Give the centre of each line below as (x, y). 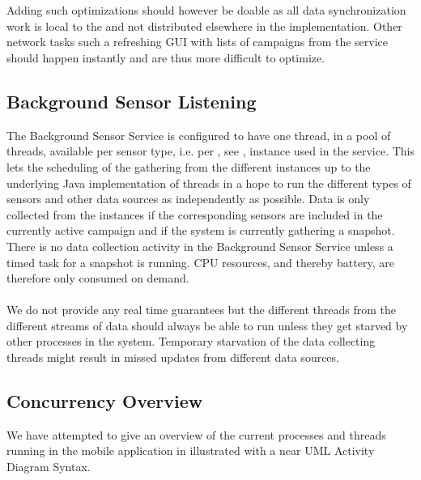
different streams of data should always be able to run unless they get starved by (207, 325)
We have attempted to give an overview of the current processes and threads (196, 434)
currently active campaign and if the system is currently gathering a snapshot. (201, 230)
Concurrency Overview (105, 401)
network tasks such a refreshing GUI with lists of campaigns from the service (198, 42)
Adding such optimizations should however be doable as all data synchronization (206, 10)
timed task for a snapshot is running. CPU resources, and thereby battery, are (200, 262)
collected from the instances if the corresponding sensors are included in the (195, 214)
